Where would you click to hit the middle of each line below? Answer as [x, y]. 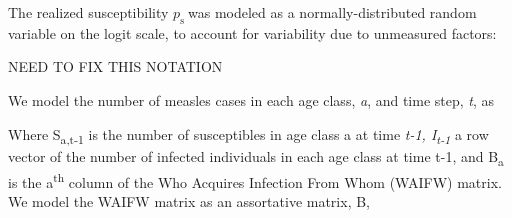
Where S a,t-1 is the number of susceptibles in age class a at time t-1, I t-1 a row [248, 135]
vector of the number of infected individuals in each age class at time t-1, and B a [256, 157]
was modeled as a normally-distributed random [332, 12]
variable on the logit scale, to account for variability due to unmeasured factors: [252, 32]
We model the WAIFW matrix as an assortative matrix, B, [189, 201]
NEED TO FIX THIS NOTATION [115, 66]
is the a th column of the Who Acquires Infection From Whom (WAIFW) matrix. [255, 180]
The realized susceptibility [88, 12]
